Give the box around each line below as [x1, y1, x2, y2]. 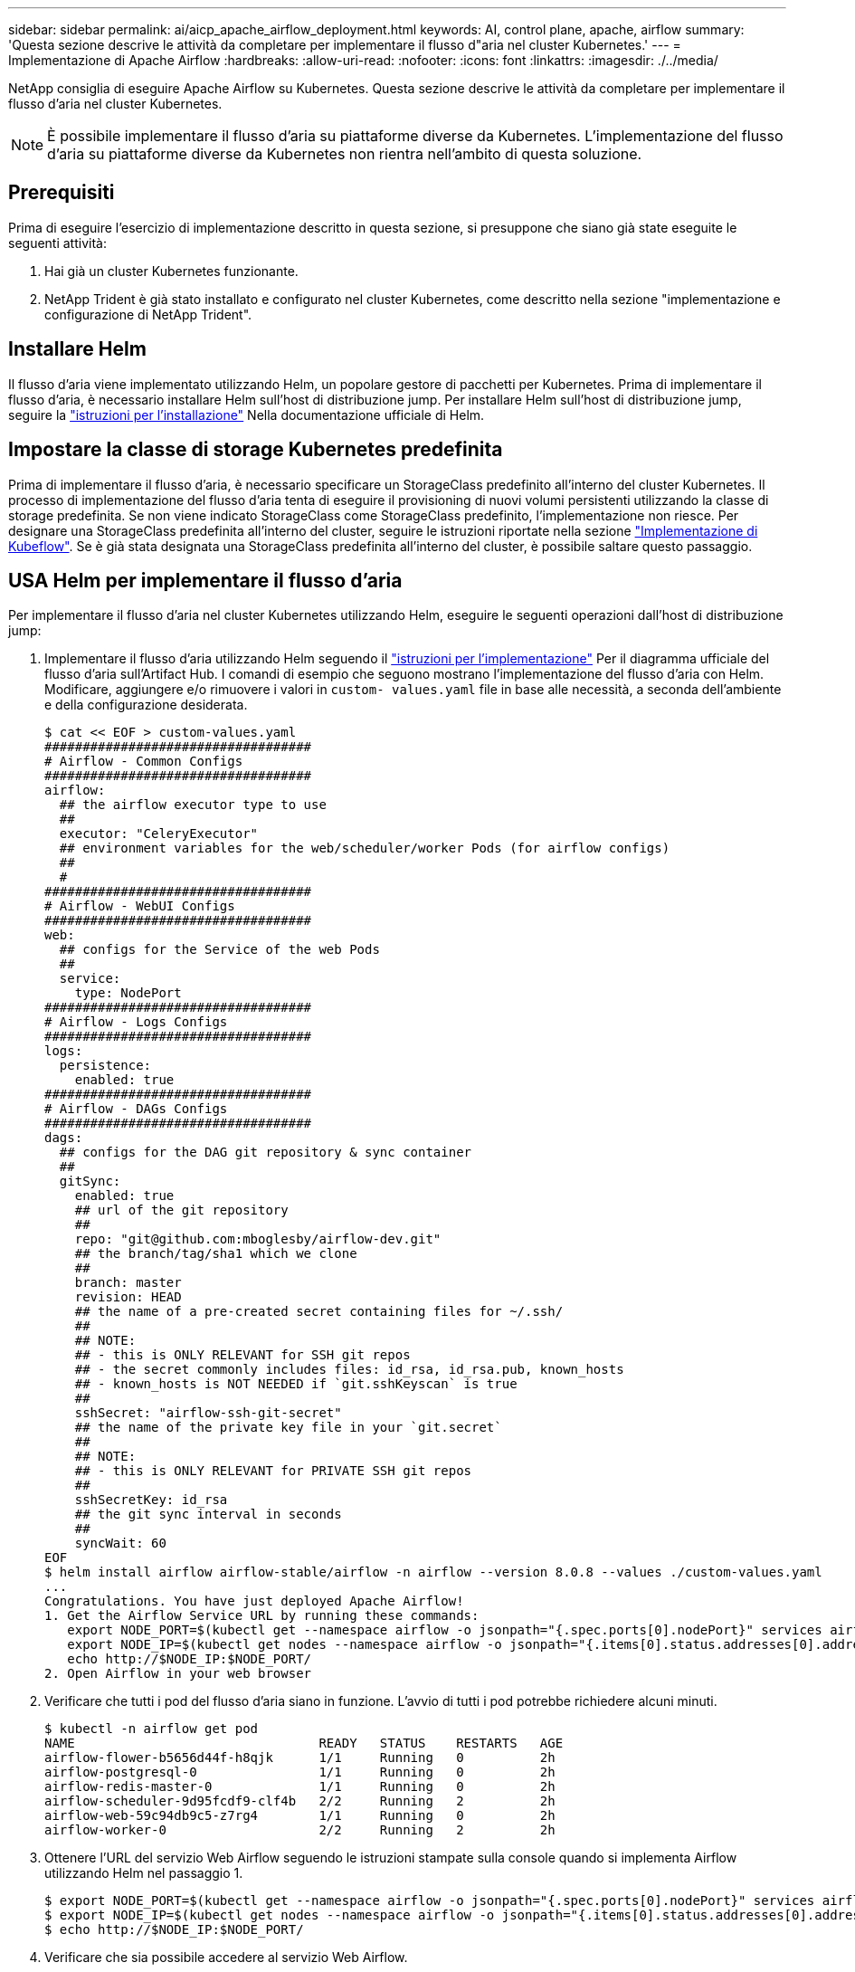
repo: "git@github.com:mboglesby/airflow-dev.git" [74, 1232, 442, 1247]
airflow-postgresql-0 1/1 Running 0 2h [44, 1765, 556, 1780]
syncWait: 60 [74, 1536, 166, 1551]
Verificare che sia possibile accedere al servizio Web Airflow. [44, 1949, 408, 1966]
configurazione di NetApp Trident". [44, 306, 252, 322]
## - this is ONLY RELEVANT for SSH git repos [74, 1348, 411, 1363]
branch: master [74, 1275, 182, 1291]
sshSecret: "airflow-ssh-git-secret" [74, 1405, 342, 1421]
